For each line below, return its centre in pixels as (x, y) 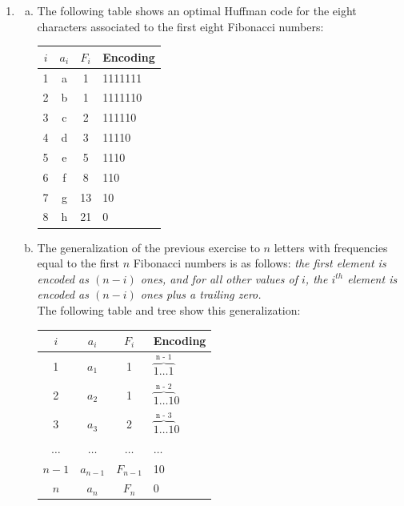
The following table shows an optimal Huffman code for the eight (197, 10)
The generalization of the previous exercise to (148, 247)
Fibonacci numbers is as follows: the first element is (260, 263)
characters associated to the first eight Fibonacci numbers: (180, 26)
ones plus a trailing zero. (201, 294)
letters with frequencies (331, 247)
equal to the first (78, 263)
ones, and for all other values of (219, 278)
